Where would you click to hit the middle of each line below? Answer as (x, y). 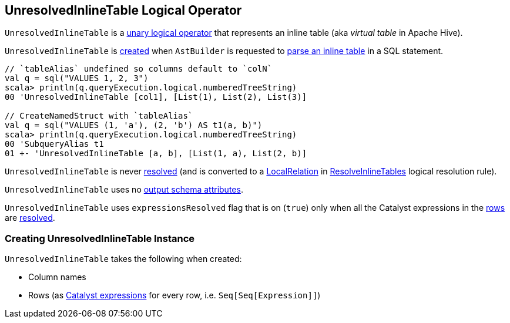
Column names (57, 277)
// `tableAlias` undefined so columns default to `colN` (139, 69)
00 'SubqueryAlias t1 (54, 144)
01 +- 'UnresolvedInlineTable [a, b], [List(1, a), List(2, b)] (156, 154)
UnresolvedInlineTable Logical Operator (123, 10)
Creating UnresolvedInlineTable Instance (100, 238)
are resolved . (30, 218)
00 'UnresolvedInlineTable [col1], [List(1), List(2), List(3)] (156, 97)
